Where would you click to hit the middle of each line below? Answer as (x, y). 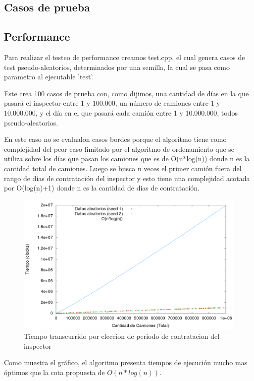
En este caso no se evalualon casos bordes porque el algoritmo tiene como (115, 139)
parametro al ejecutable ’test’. (49, 77)
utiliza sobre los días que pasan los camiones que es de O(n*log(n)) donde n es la (127, 159)
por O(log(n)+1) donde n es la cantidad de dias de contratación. (102, 188)
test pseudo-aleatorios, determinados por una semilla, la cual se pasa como (117, 67)
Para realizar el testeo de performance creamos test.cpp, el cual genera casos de (125, 57)
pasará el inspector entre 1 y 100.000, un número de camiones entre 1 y (112, 103)
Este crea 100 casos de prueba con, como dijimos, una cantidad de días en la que (127, 93)
